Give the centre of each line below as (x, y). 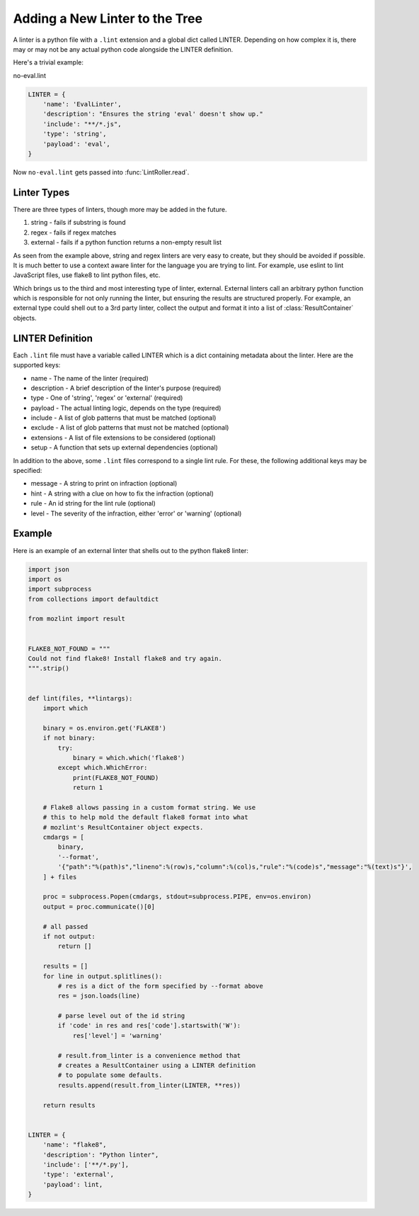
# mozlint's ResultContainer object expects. (123, 827)
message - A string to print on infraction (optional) (104, 484)
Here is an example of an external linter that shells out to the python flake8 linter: (131, 550)
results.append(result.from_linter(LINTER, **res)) (149, 1085)
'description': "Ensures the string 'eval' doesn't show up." (153, 114)
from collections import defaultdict (93, 599)
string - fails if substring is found (79, 223)
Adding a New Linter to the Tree (108, 18)
